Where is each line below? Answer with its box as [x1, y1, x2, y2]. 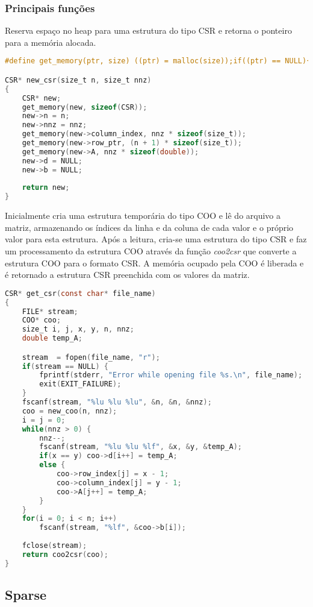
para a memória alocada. [5, 36, 96, 48]
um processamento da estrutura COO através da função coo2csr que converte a [5, 244, 297, 257]
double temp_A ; [22, 334, 82, 343]
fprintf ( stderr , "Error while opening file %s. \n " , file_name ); [39, 371, 303, 380]
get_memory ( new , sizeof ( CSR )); [22, 102, 147, 112]
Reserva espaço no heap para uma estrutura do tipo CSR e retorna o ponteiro [5, 24, 292, 37]
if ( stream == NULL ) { [22, 362, 108, 371]
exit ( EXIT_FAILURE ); [39, 380, 122, 389]
